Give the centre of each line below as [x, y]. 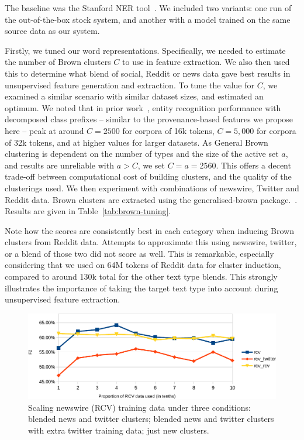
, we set [151, 165]
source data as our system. [52, 31]
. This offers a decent [253, 165]
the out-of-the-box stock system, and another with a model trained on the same [148, 19]
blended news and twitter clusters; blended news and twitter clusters [151, 419]
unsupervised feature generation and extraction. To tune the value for [129, 85]
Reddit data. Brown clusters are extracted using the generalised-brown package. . [151, 199]
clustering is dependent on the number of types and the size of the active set [142, 154]
